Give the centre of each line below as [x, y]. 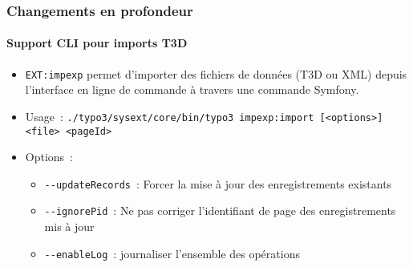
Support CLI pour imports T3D [97, 43]
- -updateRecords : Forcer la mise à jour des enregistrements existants [218, 183]
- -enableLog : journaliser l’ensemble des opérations [172, 253]
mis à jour [69, 227]
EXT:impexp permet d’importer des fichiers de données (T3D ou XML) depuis [216, 73]
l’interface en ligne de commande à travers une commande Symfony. [192, 89]
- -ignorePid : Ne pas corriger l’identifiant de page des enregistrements [220, 210]
